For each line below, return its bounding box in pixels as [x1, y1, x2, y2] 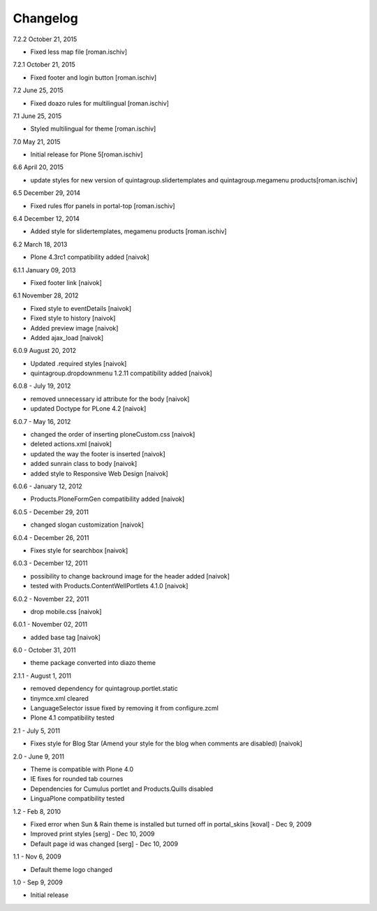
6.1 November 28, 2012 [13, 291, 79, 300]
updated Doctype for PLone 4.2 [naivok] [30, 405, 147, 413]
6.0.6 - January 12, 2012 [13, 482, 83, 490]
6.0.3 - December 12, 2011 [13, 559, 88, 567]
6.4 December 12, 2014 [13, 214, 80, 223]
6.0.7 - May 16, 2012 [13, 417, 71, 425]
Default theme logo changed [30, 865, 113, 873]
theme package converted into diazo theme [30, 659, 156, 667]
